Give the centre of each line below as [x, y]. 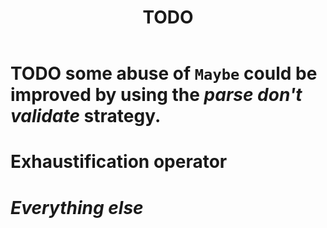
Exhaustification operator [119, 162]
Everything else [77, 207]
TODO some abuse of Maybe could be [164, 73]
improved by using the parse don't [156, 95]
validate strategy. [86, 116]
